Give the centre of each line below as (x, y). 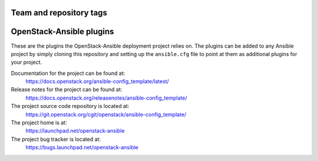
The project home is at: (39, 123)
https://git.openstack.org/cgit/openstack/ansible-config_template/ (106, 114)
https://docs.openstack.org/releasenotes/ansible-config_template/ (107, 98)
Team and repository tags (59, 13)
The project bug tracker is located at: (56, 139)
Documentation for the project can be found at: (68, 73)
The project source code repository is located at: (70, 106)
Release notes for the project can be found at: (67, 90)
